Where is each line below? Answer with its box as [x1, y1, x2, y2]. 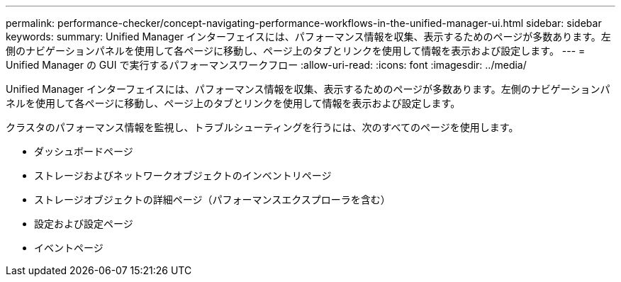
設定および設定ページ [34, 218, 133, 230]
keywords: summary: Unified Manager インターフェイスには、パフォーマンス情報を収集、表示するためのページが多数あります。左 [6, 30, 611, 43]
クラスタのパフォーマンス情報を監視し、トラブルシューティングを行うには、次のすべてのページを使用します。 [6, 121, 519, 133]
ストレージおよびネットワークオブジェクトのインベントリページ [34, 169, 332, 181]
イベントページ [34, 242, 103, 254]
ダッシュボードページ [34, 145, 133, 157]
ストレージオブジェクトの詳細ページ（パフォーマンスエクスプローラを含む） [34, 193, 391, 205]
